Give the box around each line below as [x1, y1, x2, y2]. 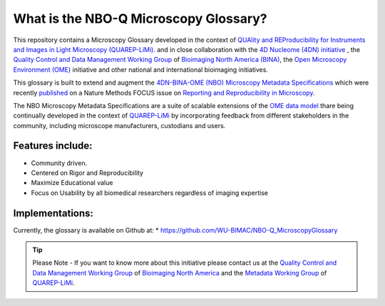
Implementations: [13, 207, 94, 219]
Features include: [13, 139, 93, 152]
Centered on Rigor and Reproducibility [31, 168, 144, 177]
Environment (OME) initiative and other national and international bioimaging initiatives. [13, 65, 269, 74]
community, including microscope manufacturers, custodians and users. [13, 121, 226, 130]
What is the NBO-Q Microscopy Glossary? [13, 11, 267, 26]
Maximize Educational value [31, 179, 113, 187]
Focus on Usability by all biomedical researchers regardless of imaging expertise [31, 189, 269, 197]
